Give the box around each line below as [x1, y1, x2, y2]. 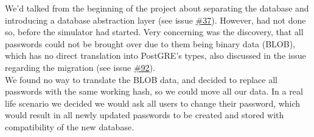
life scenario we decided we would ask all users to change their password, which [5, 96, 301, 109]
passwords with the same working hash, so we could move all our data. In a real [5, 85, 303, 98]
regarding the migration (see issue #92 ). [5, 61, 155, 73]
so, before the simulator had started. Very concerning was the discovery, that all [5, 25, 304, 38]
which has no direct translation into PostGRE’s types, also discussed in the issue [5, 49, 306, 62]
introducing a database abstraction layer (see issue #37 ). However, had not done [5, 13, 306, 26]
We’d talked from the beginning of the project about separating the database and [5, 2, 309, 14]
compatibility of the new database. [5, 120, 134, 133]
